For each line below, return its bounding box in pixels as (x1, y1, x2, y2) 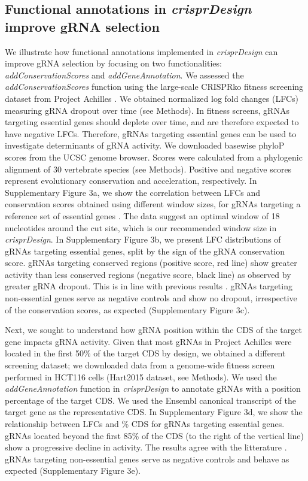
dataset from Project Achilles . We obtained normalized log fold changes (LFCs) (5, 92, 299, 104)
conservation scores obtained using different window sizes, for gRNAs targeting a (5, 198, 301, 210)
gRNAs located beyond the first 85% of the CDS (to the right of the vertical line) (5, 429, 304, 441)
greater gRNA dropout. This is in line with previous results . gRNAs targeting (5, 280, 292, 292)
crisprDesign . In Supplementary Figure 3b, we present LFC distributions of (5, 233, 281, 246)
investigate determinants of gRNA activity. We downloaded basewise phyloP (5, 139, 285, 152)
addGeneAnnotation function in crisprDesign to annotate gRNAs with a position (5, 382, 301, 395)
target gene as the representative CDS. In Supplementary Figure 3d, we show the (5, 406, 303, 418)
